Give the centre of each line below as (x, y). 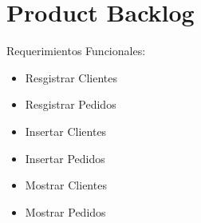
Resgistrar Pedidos (71, 104)
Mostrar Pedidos (65, 211)
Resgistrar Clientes (71, 77)
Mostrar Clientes (66, 185)
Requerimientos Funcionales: (76, 51)
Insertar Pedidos (65, 158)
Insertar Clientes (66, 131)
